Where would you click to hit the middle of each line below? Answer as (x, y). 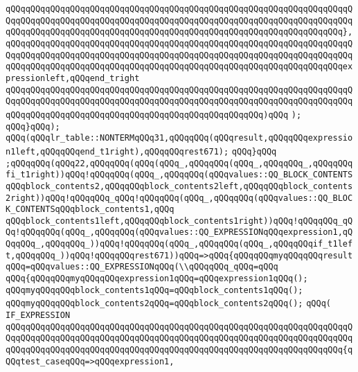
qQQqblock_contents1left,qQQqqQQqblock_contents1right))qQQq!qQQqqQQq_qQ (179, 221)
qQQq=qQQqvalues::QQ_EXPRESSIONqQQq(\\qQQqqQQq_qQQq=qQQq (142, 267)
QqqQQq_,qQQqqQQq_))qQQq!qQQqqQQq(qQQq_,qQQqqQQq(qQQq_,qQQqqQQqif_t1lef (179, 244)
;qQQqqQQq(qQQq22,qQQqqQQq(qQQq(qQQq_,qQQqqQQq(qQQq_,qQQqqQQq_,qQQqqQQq (179, 163)
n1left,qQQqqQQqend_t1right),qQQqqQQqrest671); (117, 151)
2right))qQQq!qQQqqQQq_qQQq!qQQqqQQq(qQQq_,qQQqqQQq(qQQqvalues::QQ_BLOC (179, 198)
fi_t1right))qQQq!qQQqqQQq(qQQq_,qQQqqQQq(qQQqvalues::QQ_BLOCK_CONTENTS (179, 175)
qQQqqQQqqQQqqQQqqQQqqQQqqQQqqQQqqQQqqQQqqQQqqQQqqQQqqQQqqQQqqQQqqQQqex (179, 67)
